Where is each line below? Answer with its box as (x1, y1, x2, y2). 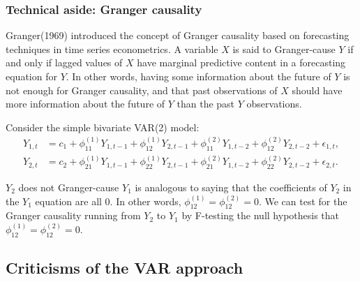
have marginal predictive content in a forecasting (137, 55, 346, 70)
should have (292, 82, 343, 97)
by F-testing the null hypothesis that (181, 208, 340, 223)
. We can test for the (258, 193, 347, 208)
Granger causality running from (6, 208, 141, 223)
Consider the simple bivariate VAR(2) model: (6, 119, 200, 134)
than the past (177, 96, 235, 111)
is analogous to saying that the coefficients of (135, 179, 327, 194)
